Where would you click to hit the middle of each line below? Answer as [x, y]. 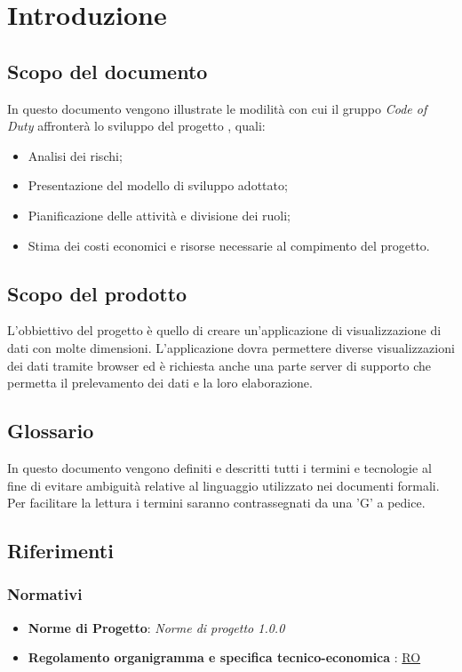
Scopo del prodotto [97, 293]
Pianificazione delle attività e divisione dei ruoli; [159, 215]
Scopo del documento [108, 71]
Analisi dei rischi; [75, 155]
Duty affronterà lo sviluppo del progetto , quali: [136, 126]
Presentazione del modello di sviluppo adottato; [158, 185]
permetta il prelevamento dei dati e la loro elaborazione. [160, 383]
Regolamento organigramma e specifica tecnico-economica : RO [224, 657]
